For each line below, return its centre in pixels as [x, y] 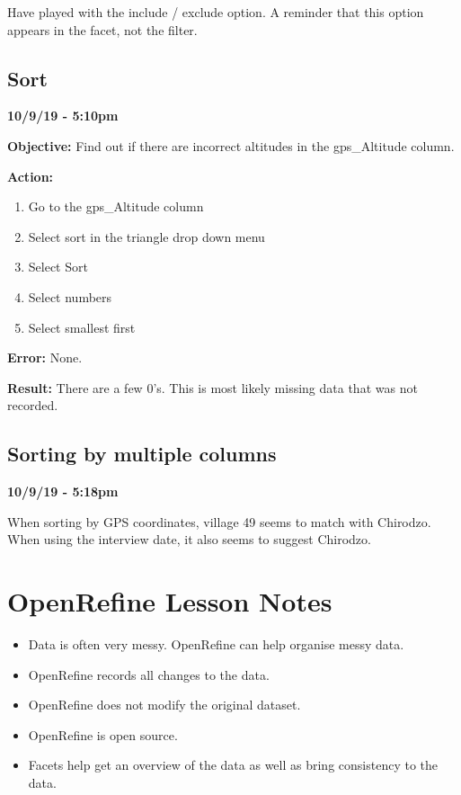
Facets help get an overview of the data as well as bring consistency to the [233, 765]
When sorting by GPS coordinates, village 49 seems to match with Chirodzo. [219, 521]
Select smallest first [82, 327]
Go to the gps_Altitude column [116, 206]
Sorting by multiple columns [142, 454]
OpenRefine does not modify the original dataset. [164, 705]
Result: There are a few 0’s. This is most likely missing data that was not [213, 387]
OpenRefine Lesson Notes [170, 601]
